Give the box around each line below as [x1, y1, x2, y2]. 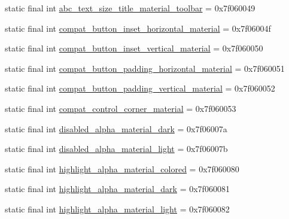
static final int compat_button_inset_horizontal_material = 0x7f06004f [5, 22, 271, 34]
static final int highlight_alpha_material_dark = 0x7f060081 [5, 182, 230, 195]
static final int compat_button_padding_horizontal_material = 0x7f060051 [5, 62, 285, 74]
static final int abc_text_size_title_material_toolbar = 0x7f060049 [5, 2, 255, 14]
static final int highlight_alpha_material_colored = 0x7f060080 [5, 162, 239, 175]
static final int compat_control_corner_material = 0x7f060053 [5, 102, 236, 114]
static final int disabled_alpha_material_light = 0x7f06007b [5, 142, 228, 155]
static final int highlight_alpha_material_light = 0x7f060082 [5, 202, 230, 215]
